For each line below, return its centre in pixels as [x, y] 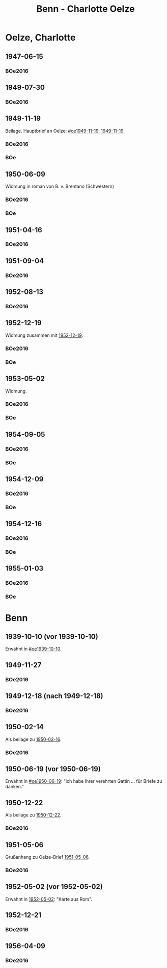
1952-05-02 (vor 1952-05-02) [54, 887]
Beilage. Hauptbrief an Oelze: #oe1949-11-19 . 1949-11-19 [64, 131]
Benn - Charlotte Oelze [86, 9]
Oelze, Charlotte [40, 38]
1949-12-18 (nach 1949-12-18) [54, 696]
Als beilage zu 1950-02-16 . [34, 739]
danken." [15, 787]
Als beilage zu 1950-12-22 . [33, 815]
